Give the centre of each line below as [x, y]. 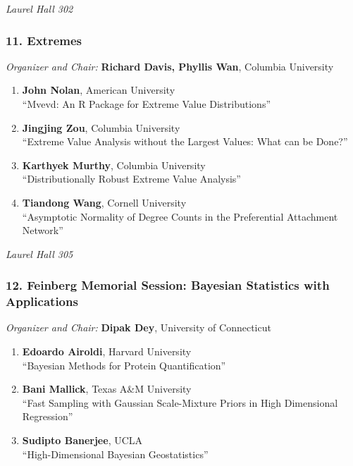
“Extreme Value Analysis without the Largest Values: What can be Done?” [185, 141]
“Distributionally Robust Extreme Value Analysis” [131, 179]
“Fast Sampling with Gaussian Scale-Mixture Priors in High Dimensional [180, 402]
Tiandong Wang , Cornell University [104, 202]
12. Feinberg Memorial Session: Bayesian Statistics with [168, 285]
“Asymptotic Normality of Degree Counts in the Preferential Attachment [180, 216]
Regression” [48, 416]
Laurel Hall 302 [39, 8]
